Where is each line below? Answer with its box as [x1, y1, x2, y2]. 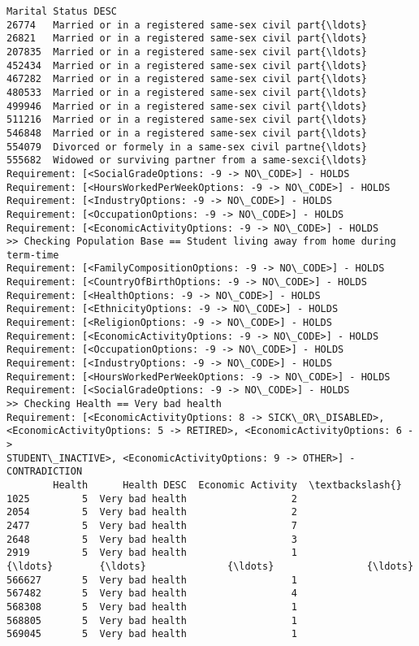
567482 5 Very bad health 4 [6, 587, 297, 600]
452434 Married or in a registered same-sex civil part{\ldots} [6, 59, 367, 72]
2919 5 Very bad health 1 [6, 547, 297, 559]
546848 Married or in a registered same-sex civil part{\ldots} [6, 127, 367, 139]
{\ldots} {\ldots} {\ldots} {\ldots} [6, 560, 414, 572]
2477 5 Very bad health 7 [6, 519, 297, 531]
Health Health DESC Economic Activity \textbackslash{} [53, 479, 402, 491]
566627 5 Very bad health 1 [6, 574, 297, 586]
